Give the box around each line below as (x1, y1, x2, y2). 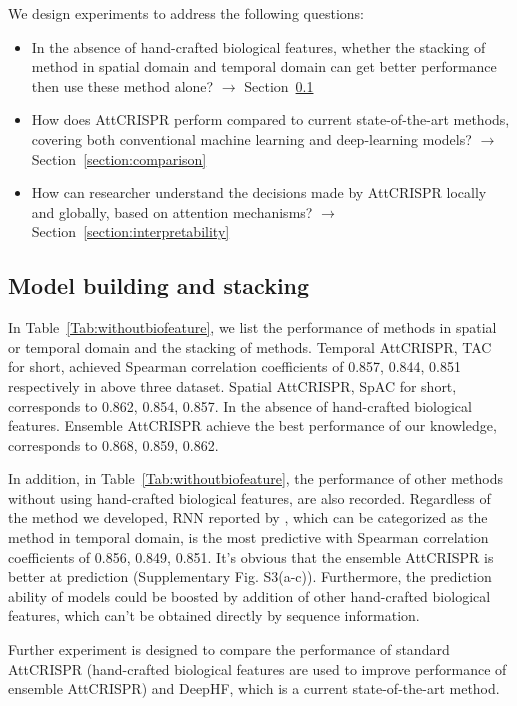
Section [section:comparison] (31, 148, 207, 169)
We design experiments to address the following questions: (8, 3, 364, 23)
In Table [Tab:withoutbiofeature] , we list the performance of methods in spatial (8, 317, 497, 338)
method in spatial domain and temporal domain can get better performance (31, 56, 497, 77)
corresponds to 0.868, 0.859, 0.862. (8, 434, 219, 455)
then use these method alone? (31, 75, 214, 96)
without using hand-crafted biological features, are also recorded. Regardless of (8, 487, 491, 508)
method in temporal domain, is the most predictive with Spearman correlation (8, 527, 489, 548)
